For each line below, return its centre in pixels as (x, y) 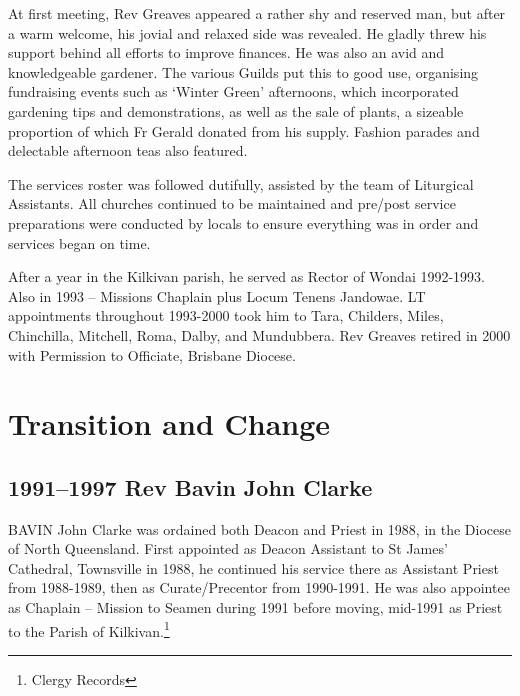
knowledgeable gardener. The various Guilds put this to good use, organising (243, 71)
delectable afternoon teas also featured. (128, 150)
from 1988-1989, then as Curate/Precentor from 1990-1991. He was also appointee (259, 587)
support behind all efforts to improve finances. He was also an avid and (226, 52)
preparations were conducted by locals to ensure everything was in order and (243, 222)
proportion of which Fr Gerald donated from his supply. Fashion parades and (244, 130)
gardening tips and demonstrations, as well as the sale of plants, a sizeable (236, 110)
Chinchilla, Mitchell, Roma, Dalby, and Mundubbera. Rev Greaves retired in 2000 (259, 334)
